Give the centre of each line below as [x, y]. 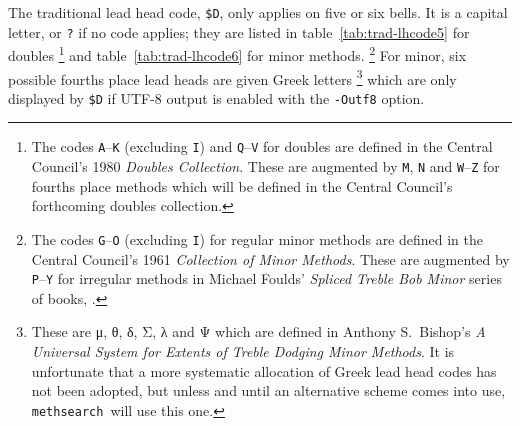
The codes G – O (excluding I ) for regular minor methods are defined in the [257, 238]
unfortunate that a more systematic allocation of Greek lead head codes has [264, 370]
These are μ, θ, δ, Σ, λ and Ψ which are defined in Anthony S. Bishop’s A [258, 331]
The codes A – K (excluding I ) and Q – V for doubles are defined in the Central [262, 146]
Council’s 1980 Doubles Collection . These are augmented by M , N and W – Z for [265, 166]
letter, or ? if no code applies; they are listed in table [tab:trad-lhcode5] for [239, 31]
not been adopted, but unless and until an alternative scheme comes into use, [268, 390]
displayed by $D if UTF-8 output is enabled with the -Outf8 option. [216, 97]
